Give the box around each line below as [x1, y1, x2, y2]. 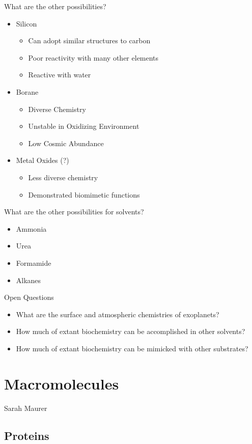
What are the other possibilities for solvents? [4, 206, 144, 217]
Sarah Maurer [4, 402, 47, 413]
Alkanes [16, 274, 41, 285]
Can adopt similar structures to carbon [28, 35, 151, 46]
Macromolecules [4, 373, 119, 394]
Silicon [16, 18, 37, 29]
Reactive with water [28, 69, 91, 80]
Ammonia [16, 223, 47, 234]
